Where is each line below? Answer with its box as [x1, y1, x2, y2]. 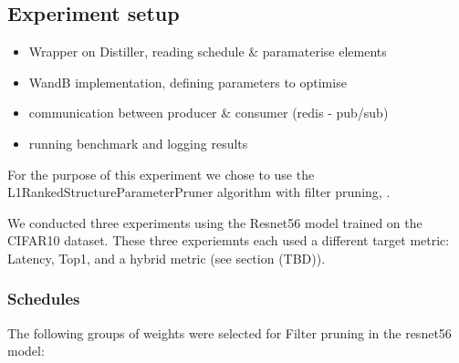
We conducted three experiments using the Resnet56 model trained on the [7, 213, 422, 232]
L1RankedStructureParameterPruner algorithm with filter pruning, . [7, 182, 391, 202]
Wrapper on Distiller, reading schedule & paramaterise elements [28, 42, 387, 61]
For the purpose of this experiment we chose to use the [7, 164, 315, 183]
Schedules [7, 287, 80, 310]
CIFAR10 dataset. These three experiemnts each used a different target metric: [7, 231, 450, 250]
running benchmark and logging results [28, 133, 248, 152]
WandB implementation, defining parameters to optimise [28, 72, 347, 91]
